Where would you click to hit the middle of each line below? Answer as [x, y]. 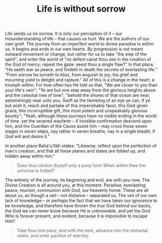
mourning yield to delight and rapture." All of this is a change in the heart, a [80, 80]
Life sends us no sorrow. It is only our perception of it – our [64, 34]
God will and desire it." [27, 137]
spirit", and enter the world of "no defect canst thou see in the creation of [78, 60]
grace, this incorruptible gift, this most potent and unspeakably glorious [76, 111]
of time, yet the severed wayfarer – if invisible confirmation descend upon [79, 121]
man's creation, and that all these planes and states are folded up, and [75, 151]
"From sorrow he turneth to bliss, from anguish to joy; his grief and [71, 75]
